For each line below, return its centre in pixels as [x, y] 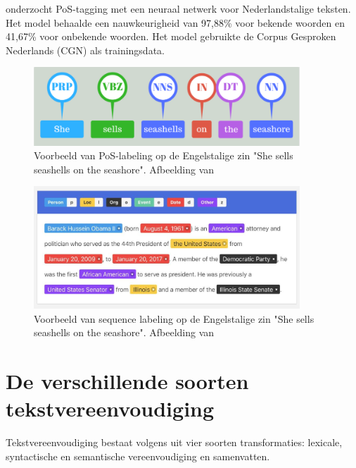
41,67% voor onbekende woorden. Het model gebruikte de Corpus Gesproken [171, 36]
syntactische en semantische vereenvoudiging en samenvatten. [138, 456]
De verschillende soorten [127, 381]
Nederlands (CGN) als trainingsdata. [85, 50]
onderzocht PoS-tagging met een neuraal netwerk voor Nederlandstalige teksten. [178, 8]
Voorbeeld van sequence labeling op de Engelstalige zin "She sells [174, 318]
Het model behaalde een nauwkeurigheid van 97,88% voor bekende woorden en [175, 22]
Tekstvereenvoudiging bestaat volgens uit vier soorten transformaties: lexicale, [174, 442]
